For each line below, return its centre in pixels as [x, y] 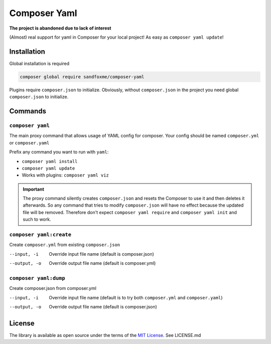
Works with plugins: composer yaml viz [65, 175]
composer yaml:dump [37, 278]
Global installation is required [39, 63]
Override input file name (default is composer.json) [101, 254]
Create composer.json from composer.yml [53, 288]
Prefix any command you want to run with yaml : [59, 152]
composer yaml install [50, 161]
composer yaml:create [40, 235]
